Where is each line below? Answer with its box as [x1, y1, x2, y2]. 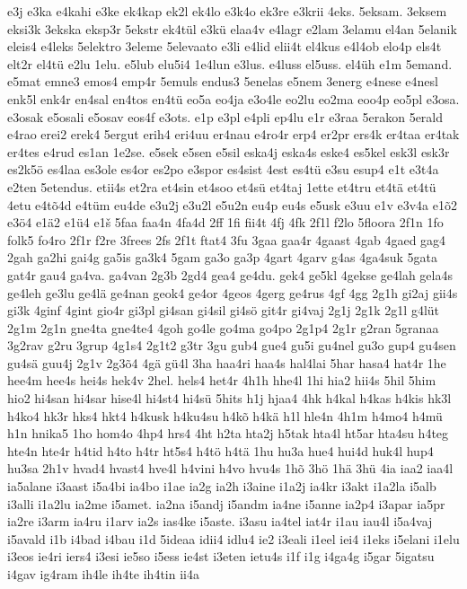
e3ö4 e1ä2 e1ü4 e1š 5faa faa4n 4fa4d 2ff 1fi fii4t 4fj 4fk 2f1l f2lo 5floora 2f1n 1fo [7, 213, 444, 232]
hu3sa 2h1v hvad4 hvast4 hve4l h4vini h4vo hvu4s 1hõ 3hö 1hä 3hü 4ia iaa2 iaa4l [7, 459, 454, 478]
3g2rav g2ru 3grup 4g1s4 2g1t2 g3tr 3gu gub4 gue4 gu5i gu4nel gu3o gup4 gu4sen [7, 336, 456, 355]
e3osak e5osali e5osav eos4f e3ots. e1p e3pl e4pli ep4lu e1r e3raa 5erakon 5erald [7, 107, 444, 126]
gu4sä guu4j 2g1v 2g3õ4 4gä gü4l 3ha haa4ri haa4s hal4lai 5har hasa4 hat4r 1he [7, 353, 446, 372]
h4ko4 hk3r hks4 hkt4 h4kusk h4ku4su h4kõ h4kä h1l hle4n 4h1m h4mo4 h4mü [7, 406, 443, 425]
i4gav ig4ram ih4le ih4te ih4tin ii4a [7, 565, 199, 583]
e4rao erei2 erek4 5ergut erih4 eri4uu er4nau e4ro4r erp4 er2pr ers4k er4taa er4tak [7, 125, 460, 144]
